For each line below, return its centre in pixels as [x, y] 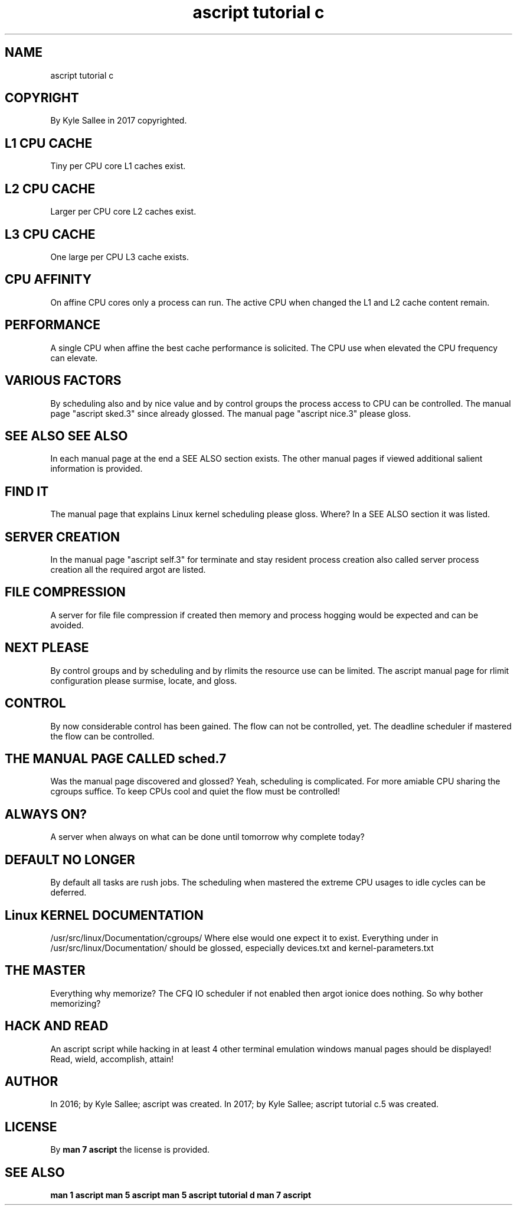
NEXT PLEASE [47, 648]
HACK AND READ [57, 1026]
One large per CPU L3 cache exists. [120, 257]
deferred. [68, 893]
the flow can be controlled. [102, 736]
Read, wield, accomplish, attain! [112, 1059]
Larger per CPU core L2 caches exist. [123, 212]
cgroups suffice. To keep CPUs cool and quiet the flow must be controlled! [195, 791]
